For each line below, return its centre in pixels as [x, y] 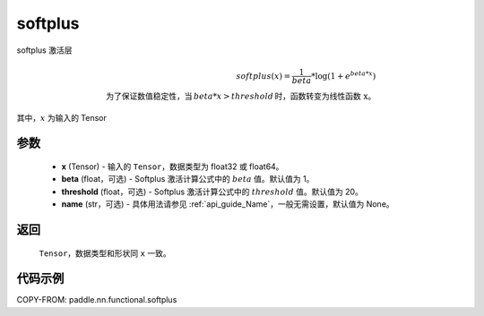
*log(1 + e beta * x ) [343, 75]
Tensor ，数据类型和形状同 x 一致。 [105, 253]
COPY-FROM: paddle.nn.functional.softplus [97, 300]
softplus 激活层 [44, 50]
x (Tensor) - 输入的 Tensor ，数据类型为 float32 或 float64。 [173, 167]
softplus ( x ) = [264, 76]
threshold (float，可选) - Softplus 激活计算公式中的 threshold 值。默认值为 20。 [212, 192]
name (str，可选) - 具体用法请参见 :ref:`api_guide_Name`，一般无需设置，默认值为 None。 [228, 204]
